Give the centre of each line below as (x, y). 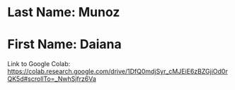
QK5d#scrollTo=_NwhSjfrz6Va (52, 79)
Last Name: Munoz (64, 12)
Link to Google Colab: (39, 64)
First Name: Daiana (64, 45)
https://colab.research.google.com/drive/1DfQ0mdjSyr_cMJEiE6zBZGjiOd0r (117, 72)
